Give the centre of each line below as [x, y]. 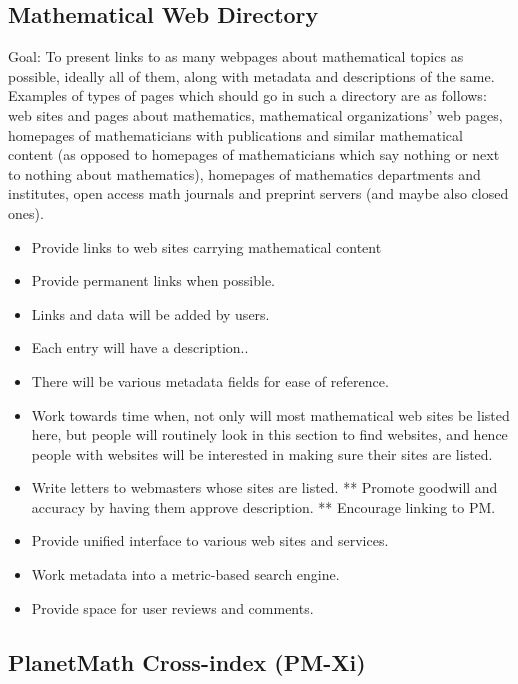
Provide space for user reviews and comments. [172, 607]
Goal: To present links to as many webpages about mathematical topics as [236, 56]
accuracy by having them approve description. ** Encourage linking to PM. [263, 506]
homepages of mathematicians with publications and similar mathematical [235, 134]
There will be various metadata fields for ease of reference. [210, 380]
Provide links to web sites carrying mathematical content [206, 246]
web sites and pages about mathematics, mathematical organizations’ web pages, [255, 114]
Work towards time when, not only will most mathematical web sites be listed [270, 414]
